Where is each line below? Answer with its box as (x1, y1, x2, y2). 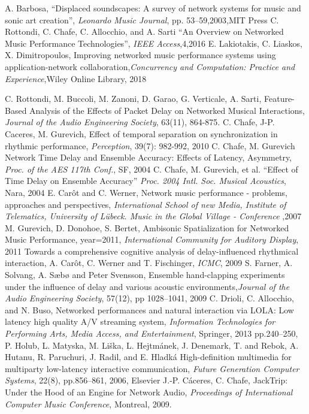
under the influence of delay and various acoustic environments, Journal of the (5, 280, 290, 292)
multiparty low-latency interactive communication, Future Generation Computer (5, 362, 299, 374)
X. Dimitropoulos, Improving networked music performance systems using (5, 49, 276, 61)
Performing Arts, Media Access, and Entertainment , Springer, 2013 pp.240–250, (5, 327, 298, 340)
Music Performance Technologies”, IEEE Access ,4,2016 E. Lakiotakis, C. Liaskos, (5, 37, 302, 49)
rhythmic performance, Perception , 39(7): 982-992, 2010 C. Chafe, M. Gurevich (5, 139, 295, 152)
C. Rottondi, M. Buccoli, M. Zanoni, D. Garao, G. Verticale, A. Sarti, (5, 92, 262, 105)
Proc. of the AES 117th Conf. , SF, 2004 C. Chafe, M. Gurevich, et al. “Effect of (5, 162, 298, 175)
